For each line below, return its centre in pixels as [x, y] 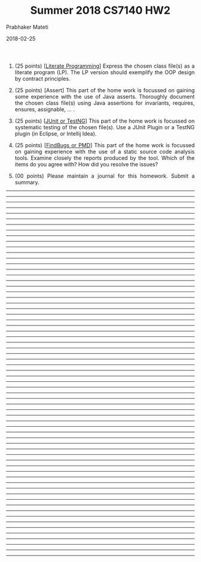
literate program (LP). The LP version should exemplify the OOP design [105, 72]
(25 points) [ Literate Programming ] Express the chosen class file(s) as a [105, 66]
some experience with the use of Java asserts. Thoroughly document [105, 96]
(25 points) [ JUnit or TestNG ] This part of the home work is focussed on [105, 121]
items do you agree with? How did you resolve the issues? [86, 164]
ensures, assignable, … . [45, 109]
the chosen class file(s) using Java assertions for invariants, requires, [105, 103]
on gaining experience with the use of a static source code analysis [105, 151]
